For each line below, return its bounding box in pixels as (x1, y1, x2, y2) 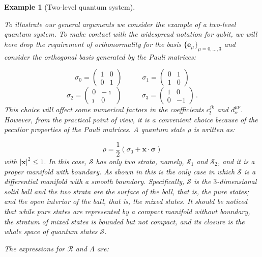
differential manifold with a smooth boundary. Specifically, (4, 176, 185, 187)
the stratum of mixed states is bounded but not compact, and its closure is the (4, 216, 245, 226)
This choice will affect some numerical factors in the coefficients (4, 104, 204, 115)
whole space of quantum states (4, 226, 98, 237)
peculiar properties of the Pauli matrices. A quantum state (4, 124, 185, 135)
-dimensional (217, 176, 257, 187)
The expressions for (4, 243, 65, 253)
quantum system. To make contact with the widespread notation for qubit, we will (4, 29, 257, 39)
